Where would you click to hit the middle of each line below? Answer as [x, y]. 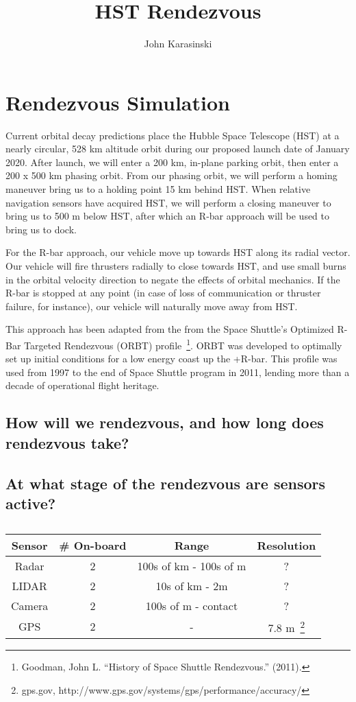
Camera [30, 605]
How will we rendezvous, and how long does [165, 422]
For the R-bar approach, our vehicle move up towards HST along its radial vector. [178, 252]
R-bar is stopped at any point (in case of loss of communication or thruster [163, 293]
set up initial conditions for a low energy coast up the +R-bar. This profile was [171, 359]
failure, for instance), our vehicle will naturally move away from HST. [152, 306]
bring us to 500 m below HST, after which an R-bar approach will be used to [168, 216]
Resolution [287, 545]
